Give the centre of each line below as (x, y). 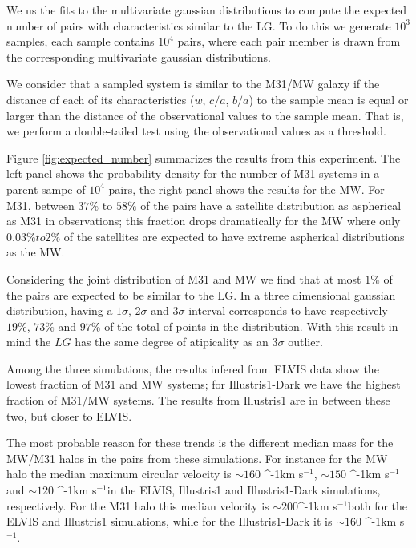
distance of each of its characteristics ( (101, 99)
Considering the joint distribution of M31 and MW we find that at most (184, 278)
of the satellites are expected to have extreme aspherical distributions (234, 236)
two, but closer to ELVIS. (69, 415)
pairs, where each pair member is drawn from (289, 41)
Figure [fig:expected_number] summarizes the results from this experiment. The (204, 157)
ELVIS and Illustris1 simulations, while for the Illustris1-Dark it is (170, 521)
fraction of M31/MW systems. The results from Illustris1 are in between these (198, 400)
